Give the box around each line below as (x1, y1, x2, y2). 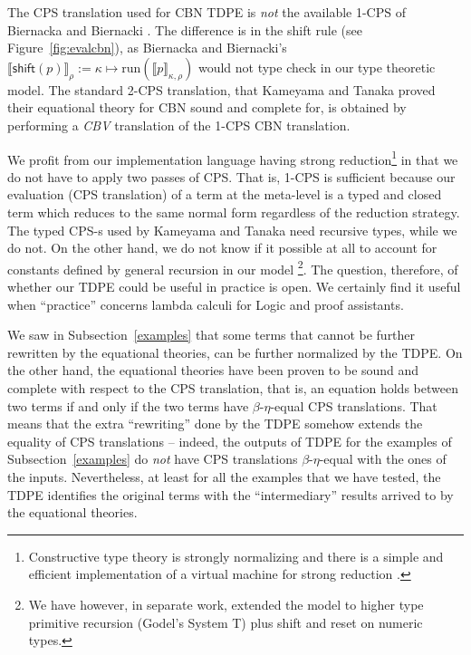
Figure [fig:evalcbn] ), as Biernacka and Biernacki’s (7, 38, 287, 57)
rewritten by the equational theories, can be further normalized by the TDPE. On (7, 342, 463, 361)
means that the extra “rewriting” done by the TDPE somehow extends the (7, 414, 423, 433)
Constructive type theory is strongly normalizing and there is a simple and (28, 546, 444, 565)
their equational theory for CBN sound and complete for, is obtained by (7, 98, 407, 117)
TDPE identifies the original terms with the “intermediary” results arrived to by (7, 485, 454, 504)
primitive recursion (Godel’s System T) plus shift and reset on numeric (28, 612, 423, 631)
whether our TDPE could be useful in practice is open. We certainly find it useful (7, 277, 461, 296)
